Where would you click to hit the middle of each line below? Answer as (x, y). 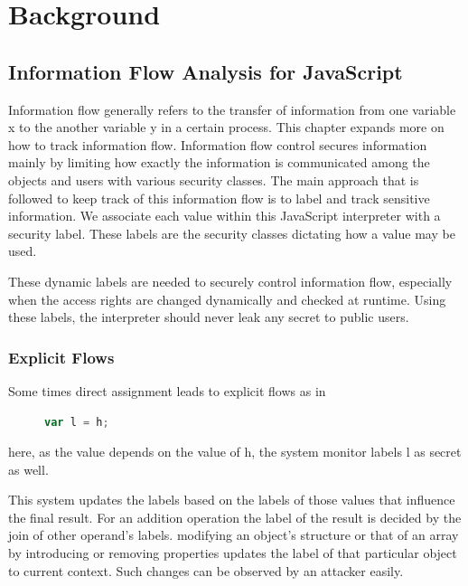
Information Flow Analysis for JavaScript (206, 71)
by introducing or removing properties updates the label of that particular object (233, 553)
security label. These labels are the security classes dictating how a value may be (232, 233)
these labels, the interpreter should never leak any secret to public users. (209, 317)
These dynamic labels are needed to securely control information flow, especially (230, 281)
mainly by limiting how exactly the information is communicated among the (219, 162)
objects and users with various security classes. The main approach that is (214, 180)
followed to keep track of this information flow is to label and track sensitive (219, 198)
